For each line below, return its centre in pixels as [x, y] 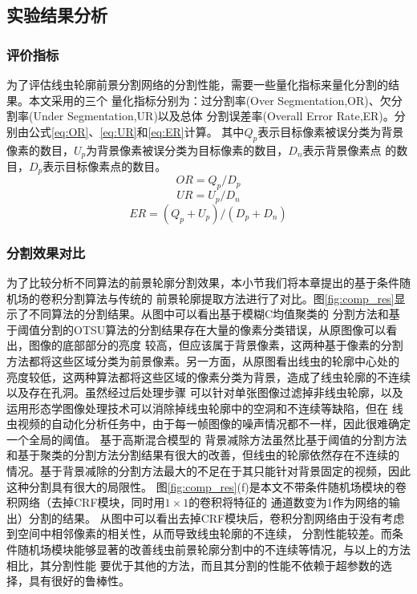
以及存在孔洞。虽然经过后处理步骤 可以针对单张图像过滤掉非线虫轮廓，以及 [205, 392]
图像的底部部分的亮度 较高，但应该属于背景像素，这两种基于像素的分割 [216, 345]
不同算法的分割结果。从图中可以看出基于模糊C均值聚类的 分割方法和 [208, 314]
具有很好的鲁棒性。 [79, 581]
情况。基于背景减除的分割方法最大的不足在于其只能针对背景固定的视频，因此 [208, 471]
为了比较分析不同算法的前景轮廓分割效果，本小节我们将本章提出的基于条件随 [208, 282]
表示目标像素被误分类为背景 [331, 131]
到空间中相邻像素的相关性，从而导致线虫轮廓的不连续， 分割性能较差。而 [199, 533]
